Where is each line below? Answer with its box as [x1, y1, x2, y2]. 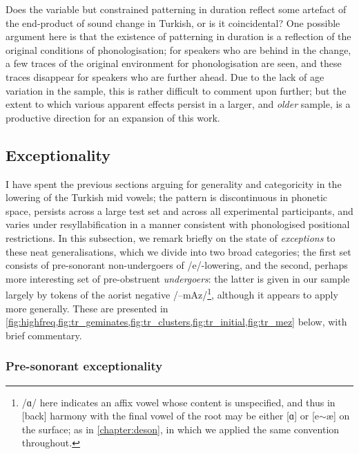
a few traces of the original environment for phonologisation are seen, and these [6, 56, 342, 70]
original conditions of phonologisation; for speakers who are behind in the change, [6, 42, 351, 57]
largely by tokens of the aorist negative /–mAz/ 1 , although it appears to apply [6, 285, 338, 301]
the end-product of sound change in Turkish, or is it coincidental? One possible [6, 15, 340, 30]
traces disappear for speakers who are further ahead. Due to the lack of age [6, 69, 324, 84]
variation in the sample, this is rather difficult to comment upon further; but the [6, 83, 347, 97]
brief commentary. [6, 328, 82, 342]
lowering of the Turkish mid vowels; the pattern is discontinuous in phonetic [6, 190, 328, 205]
